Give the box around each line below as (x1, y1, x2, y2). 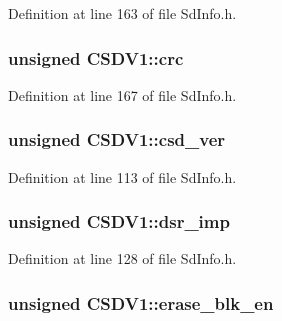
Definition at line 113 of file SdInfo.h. (8, 166, 237, 187)
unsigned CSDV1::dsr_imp (8, 209, 230, 234)
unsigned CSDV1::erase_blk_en (8, 290, 274, 315)
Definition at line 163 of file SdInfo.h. (8, 3, 237, 23)
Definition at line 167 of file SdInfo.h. (8, 84, 237, 105)
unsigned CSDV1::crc (8, 45, 184, 70)
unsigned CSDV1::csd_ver (8, 127, 226, 152)
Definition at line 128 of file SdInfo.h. (8, 248, 237, 269)
